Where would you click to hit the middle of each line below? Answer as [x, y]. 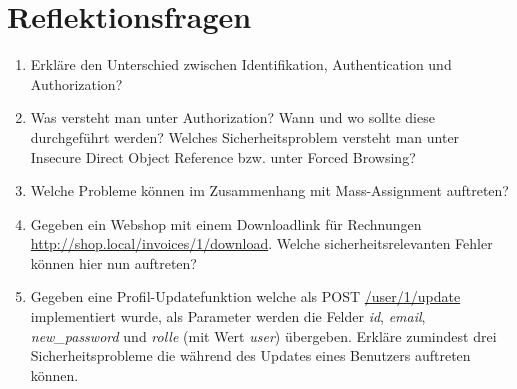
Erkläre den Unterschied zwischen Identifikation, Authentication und [241, 64]
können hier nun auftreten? [113, 262]
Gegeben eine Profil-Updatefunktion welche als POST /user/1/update [245, 296]
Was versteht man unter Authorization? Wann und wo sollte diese [232, 117]
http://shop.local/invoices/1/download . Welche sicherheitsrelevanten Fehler [261, 243]
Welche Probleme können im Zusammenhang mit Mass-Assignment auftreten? [269, 190]
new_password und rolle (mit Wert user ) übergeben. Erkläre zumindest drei [263, 335]
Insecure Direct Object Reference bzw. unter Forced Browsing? [223, 156]
